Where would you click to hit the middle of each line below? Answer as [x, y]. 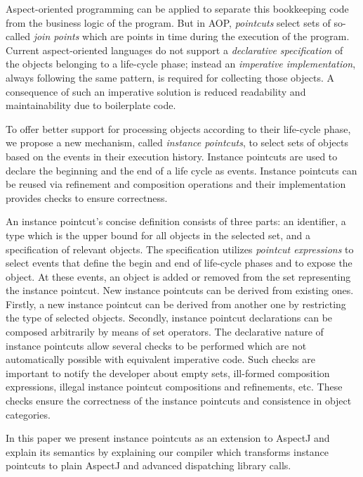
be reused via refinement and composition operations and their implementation [176, 184]
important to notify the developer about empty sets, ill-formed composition [168, 373]
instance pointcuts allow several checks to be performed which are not [156, 345]
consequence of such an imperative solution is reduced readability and [156, 91]
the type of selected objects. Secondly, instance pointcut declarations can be [169, 318]
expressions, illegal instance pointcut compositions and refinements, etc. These [174, 387]
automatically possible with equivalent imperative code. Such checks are [160, 359]
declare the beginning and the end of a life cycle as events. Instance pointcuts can [181, 170]
